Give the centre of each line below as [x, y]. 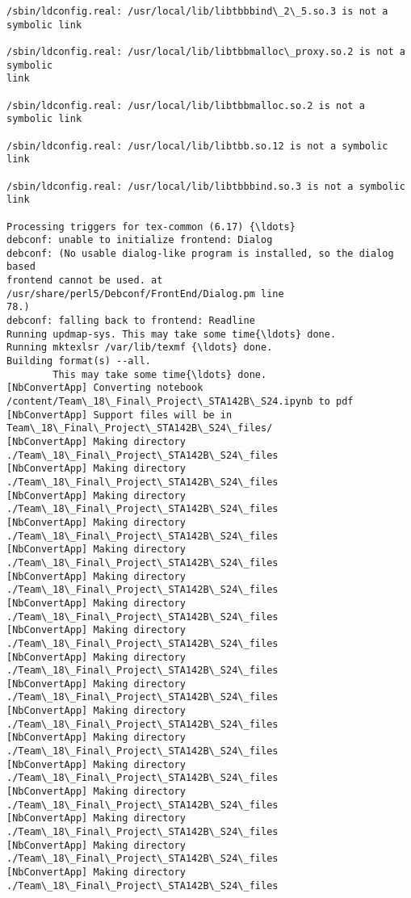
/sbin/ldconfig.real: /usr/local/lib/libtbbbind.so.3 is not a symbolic [206, 186]
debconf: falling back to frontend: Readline [131, 321]
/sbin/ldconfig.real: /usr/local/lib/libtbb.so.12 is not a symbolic [197, 146]
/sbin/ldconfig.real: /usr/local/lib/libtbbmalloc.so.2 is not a [186, 105]
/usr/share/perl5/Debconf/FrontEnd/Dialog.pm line [145, 294]
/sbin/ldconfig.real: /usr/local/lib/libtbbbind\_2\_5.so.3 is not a [197, 11]
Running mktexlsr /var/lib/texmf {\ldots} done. [140, 348]
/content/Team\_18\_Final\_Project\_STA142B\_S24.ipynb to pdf [180, 402]
